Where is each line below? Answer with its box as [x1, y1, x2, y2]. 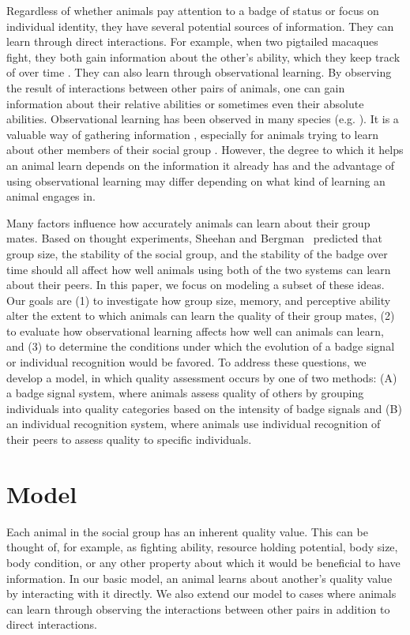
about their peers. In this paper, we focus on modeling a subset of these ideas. [6, 276, 385, 293]
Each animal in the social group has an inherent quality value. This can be [6, 523, 368, 539]
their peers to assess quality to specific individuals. [6, 431, 252, 448]
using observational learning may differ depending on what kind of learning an [6, 172, 386, 189]
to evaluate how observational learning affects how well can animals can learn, [6, 322, 384, 339]
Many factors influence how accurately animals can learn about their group [6, 214, 371, 231]
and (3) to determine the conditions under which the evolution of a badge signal [6, 338, 395, 355]
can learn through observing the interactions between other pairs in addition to [6, 600, 390, 617]
